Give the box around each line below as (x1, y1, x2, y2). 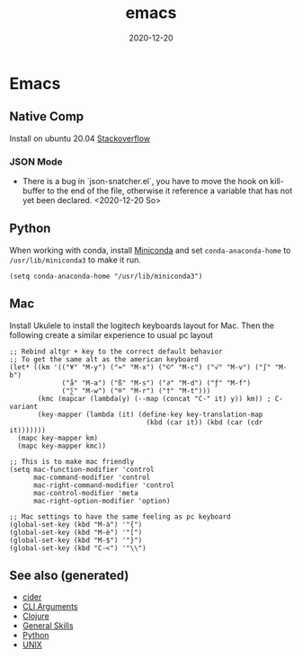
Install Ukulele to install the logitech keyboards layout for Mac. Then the (9, 320, 275, 331)
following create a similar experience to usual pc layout (9, 329, 214, 340)
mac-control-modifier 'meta (32, 488, 139, 497)
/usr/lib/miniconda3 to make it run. (9, 254, 142, 265)
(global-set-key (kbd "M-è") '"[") (9, 528, 143, 537)
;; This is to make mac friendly (9, 457, 135, 466)
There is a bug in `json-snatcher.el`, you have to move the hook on (22, 176, 269, 187)
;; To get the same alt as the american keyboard (9, 354, 200, 364)
